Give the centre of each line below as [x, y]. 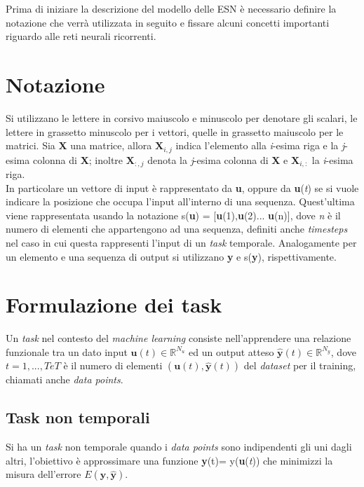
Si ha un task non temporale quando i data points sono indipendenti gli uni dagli [179, 447]
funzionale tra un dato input [67, 351]
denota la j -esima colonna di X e [218, 159]
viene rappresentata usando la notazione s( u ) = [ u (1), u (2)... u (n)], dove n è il [173, 215]
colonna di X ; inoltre [78, 159]
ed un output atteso [231, 351]
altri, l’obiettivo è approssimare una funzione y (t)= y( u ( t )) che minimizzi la [169, 460]
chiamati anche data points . [65, 379]
